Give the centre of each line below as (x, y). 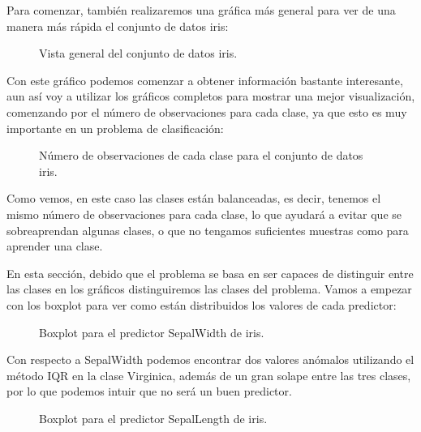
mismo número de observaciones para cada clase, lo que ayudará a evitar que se (204, 214)
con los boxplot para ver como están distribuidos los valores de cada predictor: (202, 304)
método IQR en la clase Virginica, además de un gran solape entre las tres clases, (209, 375)
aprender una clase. (55, 246)
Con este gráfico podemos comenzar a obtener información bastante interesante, (205, 80)
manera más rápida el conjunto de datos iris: (118, 26)
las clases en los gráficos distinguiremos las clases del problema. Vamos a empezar (209, 289)
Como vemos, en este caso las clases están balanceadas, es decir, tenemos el (194, 198)
